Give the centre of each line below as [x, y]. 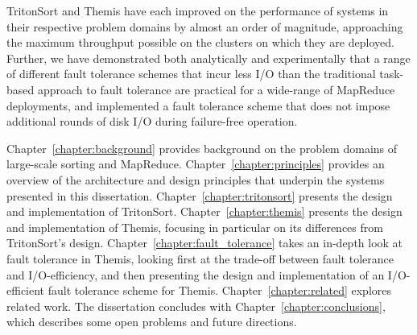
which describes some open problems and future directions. [152, 322]
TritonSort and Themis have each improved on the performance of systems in [198, 10]
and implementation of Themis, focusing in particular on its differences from [195, 227]
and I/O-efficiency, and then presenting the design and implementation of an [196, 274]
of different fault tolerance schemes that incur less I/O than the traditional [191, 74]
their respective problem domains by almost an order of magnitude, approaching [205, 26]
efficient [26, 290]
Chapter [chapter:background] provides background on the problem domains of [202, 148]
